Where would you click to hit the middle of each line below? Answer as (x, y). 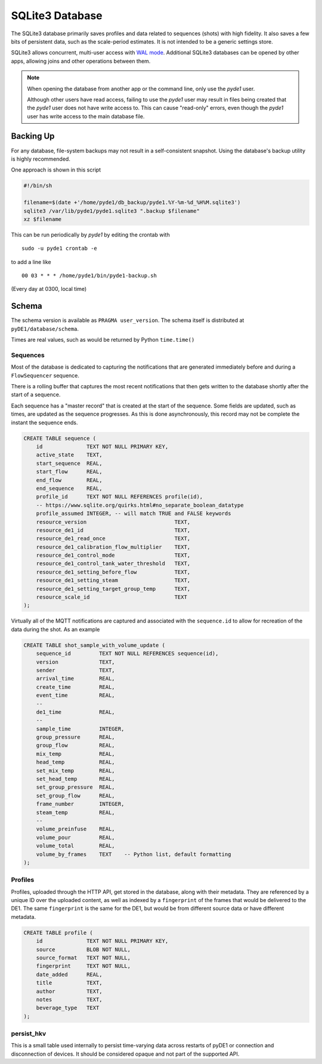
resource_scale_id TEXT (112, 597)
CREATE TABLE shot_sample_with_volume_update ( (94, 645)
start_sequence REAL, (69, 463)
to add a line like (31, 262)
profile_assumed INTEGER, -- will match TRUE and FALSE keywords (134, 513)
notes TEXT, (69, 999)
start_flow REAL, (69, 472)
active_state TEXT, (69, 455)
